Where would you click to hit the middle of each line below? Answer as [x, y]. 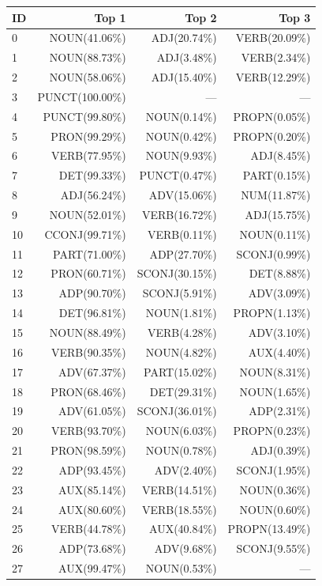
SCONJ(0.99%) [273, 253]
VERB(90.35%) [88, 352]
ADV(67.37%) [92, 371]
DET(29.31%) [183, 391]
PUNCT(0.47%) [178, 175]
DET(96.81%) [92, 313]
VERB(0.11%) [182, 234]
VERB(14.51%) [179, 489]
